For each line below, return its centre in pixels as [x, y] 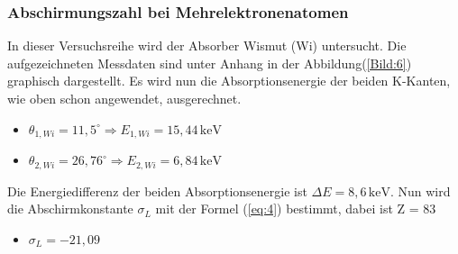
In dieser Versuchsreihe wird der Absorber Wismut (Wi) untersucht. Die [207, 45]
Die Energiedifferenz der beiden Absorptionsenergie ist [157, 190]
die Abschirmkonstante [70, 209]
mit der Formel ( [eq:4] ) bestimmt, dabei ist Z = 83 [296, 209]
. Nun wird [420, 190]
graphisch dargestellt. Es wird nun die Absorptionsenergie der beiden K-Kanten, [229, 81]
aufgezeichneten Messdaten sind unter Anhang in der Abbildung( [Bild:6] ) [210, 63]
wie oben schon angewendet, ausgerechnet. [124, 98]
